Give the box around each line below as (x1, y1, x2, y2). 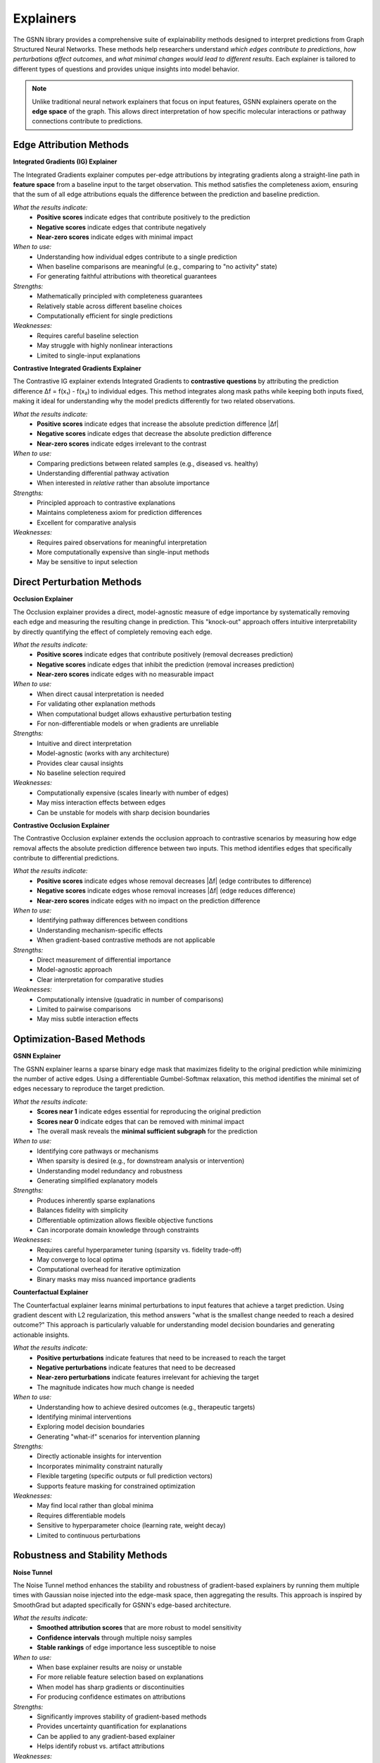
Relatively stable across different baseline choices (37, 302, 182, 310)
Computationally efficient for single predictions (37, 312, 173, 320)
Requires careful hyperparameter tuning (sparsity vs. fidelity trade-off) (37, 1245, 242, 1254)
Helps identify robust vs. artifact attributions (37, 1742, 165, 1750)
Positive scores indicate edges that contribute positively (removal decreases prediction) (37, 650, 293, 659)
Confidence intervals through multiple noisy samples (37, 1633, 193, 1642)
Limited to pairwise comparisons (37, 1005, 132, 1013)
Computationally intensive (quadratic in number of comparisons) (37, 995, 224, 1003)
